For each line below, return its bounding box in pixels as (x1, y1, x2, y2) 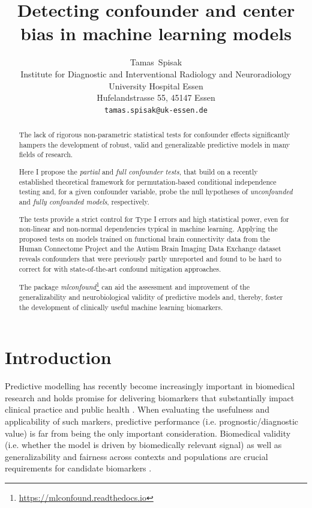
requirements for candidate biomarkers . (5, 462, 152, 474)
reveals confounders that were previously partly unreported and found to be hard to (19, 254, 281, 264)
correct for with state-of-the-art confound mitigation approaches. (19, 263, 221, 273)
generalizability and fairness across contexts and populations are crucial (5, 450, 268, 462)
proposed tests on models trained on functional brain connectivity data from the (19, 233, 271, 244)
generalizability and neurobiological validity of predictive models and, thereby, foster (19, 291, 283, 302)
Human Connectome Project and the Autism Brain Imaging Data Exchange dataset (19, 244, 281, 254)
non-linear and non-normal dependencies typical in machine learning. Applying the (19, 224, 278, 234)
